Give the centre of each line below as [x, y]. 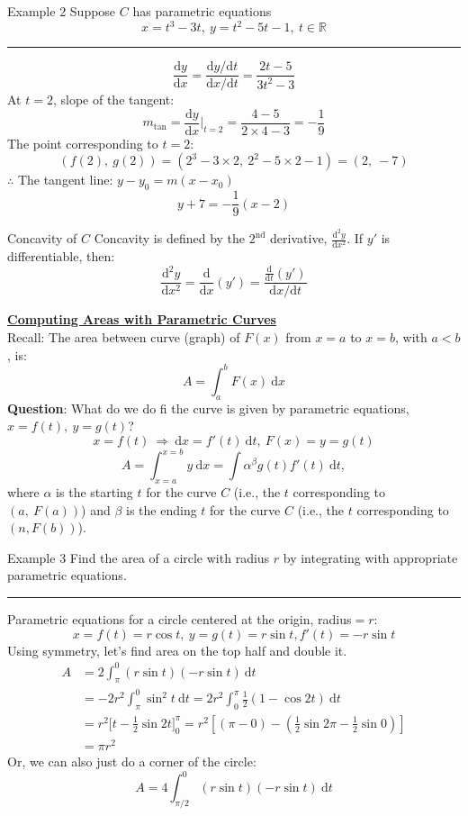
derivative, [299, 238]
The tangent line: [65, 180]
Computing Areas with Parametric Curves [142, 319]
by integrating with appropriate [370, 557]
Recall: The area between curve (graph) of [124, 337]
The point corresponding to [83, 143]
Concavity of [42, 238]
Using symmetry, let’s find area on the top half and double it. [177, 650]
